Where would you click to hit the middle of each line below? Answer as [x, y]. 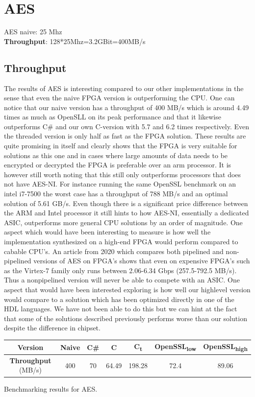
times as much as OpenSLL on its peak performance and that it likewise [113, 117]
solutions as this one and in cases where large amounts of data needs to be [116, 155]
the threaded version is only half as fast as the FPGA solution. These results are [125, 136]
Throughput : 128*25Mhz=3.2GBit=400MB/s [75, 41]
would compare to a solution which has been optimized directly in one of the [119, 299]
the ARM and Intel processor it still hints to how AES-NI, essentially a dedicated [127, 213]
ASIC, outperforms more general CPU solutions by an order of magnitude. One [123, 222]
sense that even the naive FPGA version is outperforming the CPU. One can [119, 98]
